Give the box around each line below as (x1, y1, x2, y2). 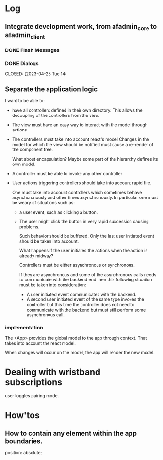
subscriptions (5, 377, 62, 388)
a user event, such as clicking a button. (19, 209, 98, 215)
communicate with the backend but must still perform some (26, 307, 146, 312)
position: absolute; (5, 450, 42, 456)
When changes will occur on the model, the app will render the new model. (5, 350, 155, 356)
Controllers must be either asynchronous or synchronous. (19, 262, 135, 268)
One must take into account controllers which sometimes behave (12, 189, 142, 195)
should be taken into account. (19, 238, 79, 244)
